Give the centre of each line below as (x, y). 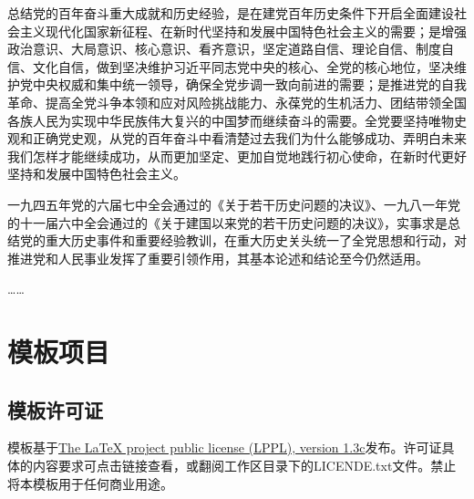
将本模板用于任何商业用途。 (90, 483)
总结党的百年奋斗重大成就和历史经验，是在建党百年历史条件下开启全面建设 (231, 13)
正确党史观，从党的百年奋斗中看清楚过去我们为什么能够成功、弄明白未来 (249, 138)
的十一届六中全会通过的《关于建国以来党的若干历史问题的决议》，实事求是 (227, 222)
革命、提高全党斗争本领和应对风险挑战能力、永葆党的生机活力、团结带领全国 (237, 102)
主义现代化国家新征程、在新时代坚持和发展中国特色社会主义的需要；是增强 (243, 31)
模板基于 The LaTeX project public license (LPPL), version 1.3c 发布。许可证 (225, 447)
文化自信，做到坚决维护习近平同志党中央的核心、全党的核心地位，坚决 (243, 66)
